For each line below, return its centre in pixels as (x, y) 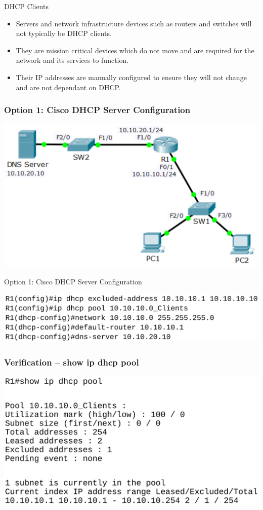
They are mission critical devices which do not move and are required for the (135, 50)
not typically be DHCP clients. (64, 33)
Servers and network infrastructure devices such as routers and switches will (134, 23)
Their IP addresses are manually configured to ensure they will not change (131, 77)
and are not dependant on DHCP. (68, 87)
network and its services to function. (72, 60)
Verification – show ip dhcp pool (72, 362)
